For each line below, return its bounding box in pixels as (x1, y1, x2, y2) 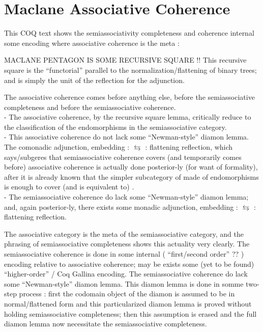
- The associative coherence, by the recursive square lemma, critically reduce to (4, 112, 251, 122)
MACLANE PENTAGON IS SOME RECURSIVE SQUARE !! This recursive (4, 54, 247, 65)
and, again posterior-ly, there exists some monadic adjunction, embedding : (4, 201, 238, 212)
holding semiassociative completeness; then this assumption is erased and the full (4, 308, 257, 319)
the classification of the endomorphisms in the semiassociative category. (4, 121, 227, 132)
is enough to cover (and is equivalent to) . (4, 181, 134, 192)
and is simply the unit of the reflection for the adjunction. (4, 74, 185, 85)
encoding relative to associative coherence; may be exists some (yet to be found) (4, 258, 254, 269)
